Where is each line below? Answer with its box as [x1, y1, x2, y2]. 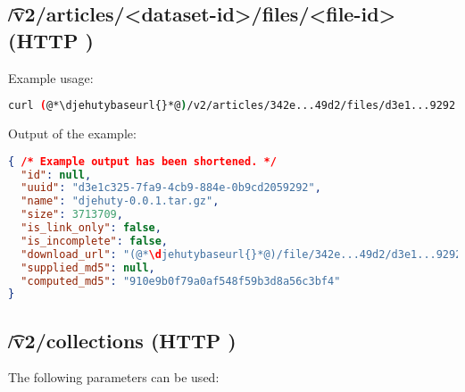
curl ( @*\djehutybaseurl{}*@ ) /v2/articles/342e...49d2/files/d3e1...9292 [8, 99, 456, 113]
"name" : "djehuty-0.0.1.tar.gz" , [21, 195, 220, 208]
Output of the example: [8, 124, 137, 143]
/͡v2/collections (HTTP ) [8, 326, 237, 354]
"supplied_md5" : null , [21, 261, 155, 274]
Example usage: [8, 68, 94, 87]
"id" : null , [21, 168, 92, 181]
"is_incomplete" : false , [21, 234, 169, 247]
